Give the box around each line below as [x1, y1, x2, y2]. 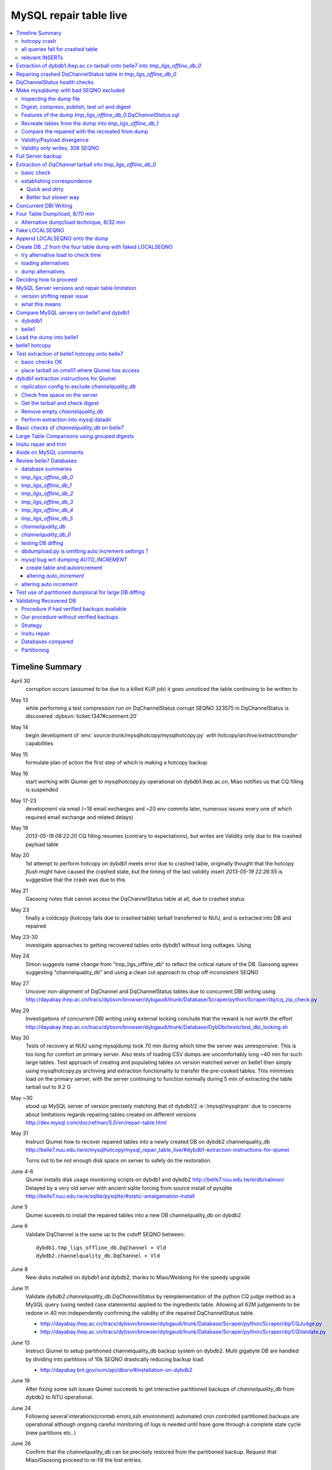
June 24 [11, 1404, 32, 1411]
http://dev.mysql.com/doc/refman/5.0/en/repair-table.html [25, 1119, 167, 1126]
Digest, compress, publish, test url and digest [21, 103, 132, 111]
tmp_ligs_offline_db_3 [21, 498, 73, 505]
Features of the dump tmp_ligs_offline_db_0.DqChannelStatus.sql [21, 112, 179, 119]
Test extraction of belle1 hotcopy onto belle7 [16, 350, 123, 357]
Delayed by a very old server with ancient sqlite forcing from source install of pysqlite [25, 1184, 232, 1191]
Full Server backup [16, 153, 62, 160]
